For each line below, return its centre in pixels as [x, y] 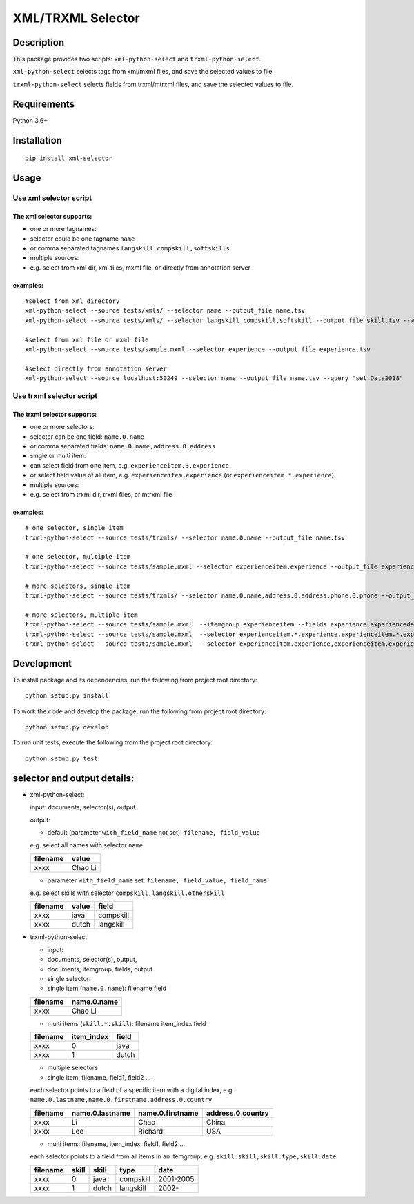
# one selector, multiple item [78, 557]
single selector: [69, 979]
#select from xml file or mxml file [87, 339]
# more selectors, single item [78, 586]
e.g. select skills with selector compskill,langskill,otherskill [127, 893]
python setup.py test [61, 758]
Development [42, 663]
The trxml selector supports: [55, 414]
